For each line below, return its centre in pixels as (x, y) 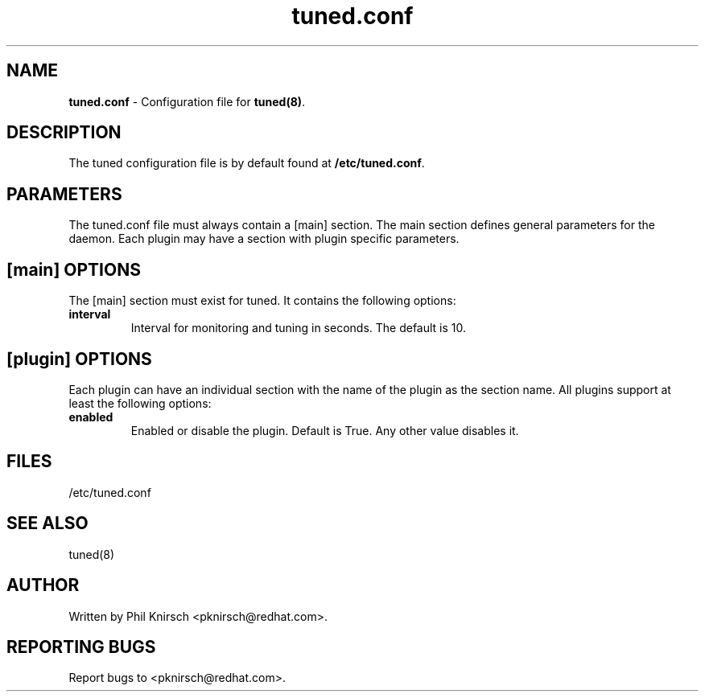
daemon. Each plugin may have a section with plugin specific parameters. (264, 239)
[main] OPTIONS (74, 269)
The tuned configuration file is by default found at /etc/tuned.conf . (247, 163)
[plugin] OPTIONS (79, 359)
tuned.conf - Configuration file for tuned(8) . (187, 101)
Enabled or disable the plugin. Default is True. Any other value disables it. (325, 430)
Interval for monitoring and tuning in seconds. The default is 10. (299, 328)
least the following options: (140, 403)
